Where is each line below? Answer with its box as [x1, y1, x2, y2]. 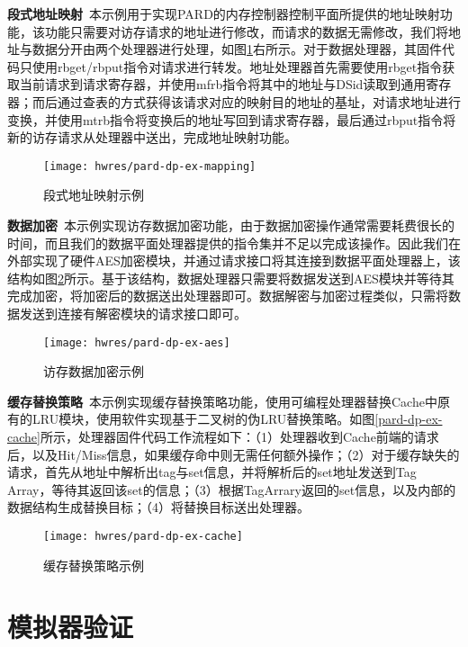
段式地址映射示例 [43, 185, 144, 204]
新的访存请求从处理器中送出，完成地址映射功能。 [7, 128, 297, 147]
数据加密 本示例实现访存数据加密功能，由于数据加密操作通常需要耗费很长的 [7, 216, 454, 234]
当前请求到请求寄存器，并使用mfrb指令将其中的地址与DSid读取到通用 [19, 75, 427, 94]
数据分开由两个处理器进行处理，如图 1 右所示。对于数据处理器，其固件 [31, 40, 442, 58]
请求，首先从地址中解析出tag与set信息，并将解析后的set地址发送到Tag [7, 463, 417, 481]
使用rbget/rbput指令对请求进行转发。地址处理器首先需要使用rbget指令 [31, 57, 443, 76]
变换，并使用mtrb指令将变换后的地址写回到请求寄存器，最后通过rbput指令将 [7, 110, 456, 129]
